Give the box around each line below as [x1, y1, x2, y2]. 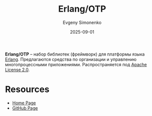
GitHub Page [12, 105, 38, 111]
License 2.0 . [5, 67, 30, 73]
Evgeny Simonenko [63, 19, 102, 25]
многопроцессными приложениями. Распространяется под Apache [5, 61, 147, 67]
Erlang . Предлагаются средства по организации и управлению [5, 56, 137, 62]
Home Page [12, 100, 36, 106]
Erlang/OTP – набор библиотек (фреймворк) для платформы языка [5, 51, 145, 57]
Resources [5, 84, 50, 95]
